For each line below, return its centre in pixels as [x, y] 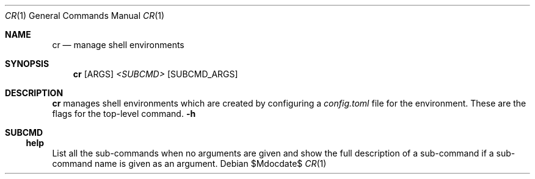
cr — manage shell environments [118, 45]
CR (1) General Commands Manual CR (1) [85, 16]
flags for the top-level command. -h [124, 114]
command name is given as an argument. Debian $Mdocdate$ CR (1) [189, 163]
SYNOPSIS [27, 64]
